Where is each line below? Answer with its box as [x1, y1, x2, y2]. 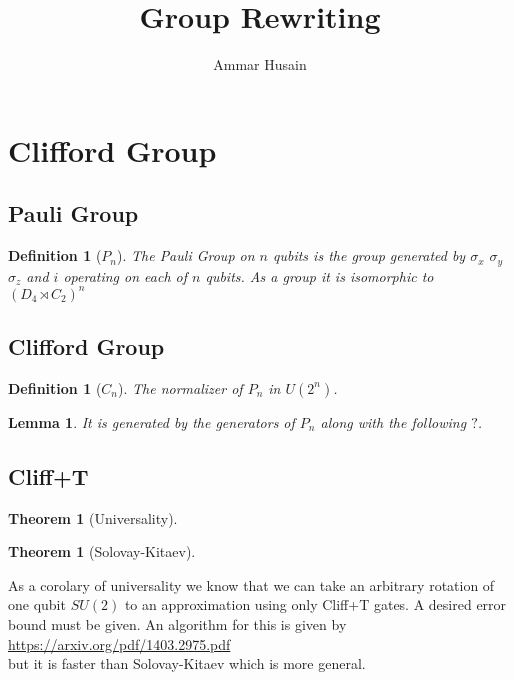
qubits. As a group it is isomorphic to [205, 265, 434, 286]
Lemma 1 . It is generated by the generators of [8, 411, 295, 432]
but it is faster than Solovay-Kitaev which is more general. [8, 653, 366, 674]
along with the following [320, 411, 467, 432]
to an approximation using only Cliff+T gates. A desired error [124, 594, 507, 615]
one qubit [8, 594, 66, 615]
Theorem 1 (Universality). [8, 507, 178, 528]
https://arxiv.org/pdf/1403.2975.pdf [8, 633, 231, 654]
